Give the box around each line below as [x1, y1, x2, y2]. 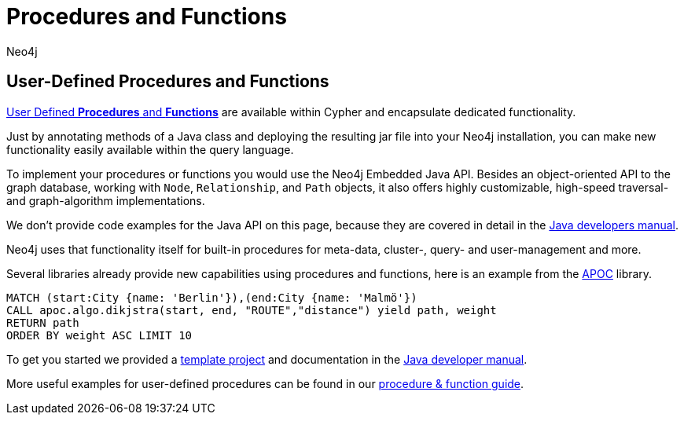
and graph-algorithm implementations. [6, 193, 205, 207]
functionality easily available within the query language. [6, 142, 294, 156]
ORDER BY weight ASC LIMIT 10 [6, 328, 193, 342]
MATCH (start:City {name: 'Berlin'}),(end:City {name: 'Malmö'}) [6, 291, 417, 304]
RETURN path [6, 316, 79, 329]
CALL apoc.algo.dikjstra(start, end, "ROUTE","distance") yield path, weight [6, 303, 497, 317]
